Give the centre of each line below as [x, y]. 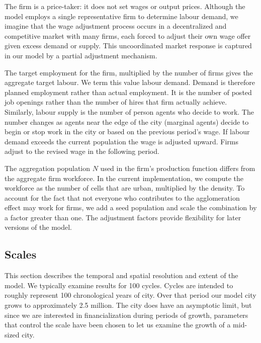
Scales [21, 254]
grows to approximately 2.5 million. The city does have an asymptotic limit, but [128, 305]
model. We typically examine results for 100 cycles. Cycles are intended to [119, 285]
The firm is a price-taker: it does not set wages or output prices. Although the [125, 6]
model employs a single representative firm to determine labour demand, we [121, 16]
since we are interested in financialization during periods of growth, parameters [126, 315]
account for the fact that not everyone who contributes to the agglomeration [122, 197]
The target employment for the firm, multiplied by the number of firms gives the [129, 72]
